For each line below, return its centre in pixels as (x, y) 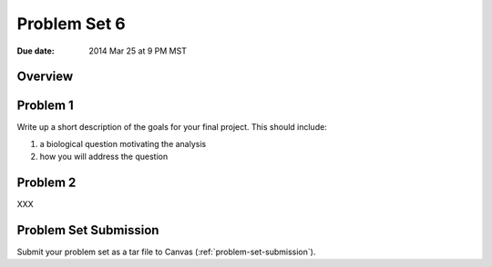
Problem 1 (46, 106)
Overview (45, 77)
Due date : (36, 51)
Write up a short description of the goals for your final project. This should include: (172, 127)
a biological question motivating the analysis (123, 143)
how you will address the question (104, 157)
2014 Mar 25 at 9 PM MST (138, 51)
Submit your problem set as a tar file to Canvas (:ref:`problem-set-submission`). (166, 252)
